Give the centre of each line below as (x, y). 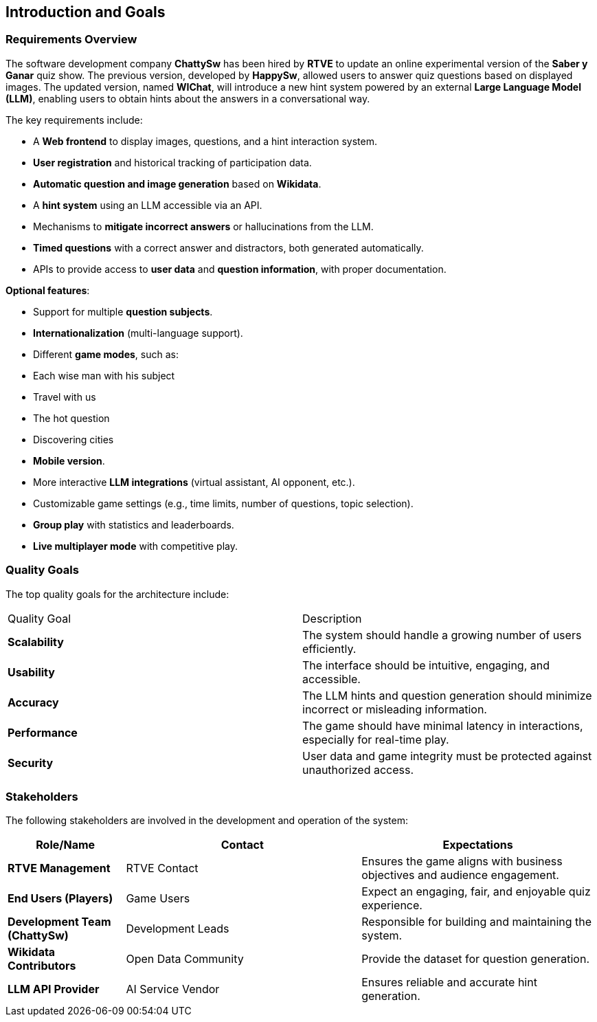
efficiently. (329, 648)
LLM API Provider (54, 989)
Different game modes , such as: (106, 354)
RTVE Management (59, 868)
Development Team (59, 922)
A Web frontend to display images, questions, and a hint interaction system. (205, 141)
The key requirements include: (74, 120)
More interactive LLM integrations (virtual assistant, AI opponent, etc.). (194, 482)
